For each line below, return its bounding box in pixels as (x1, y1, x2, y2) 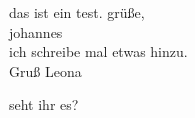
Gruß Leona (9, 60, 82, 81)
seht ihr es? (9, 94, 79, 115)
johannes (9, 21, 63, 42)
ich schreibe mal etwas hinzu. (9, 41, 188, 62)
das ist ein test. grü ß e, (9, 2, 145, 22)
